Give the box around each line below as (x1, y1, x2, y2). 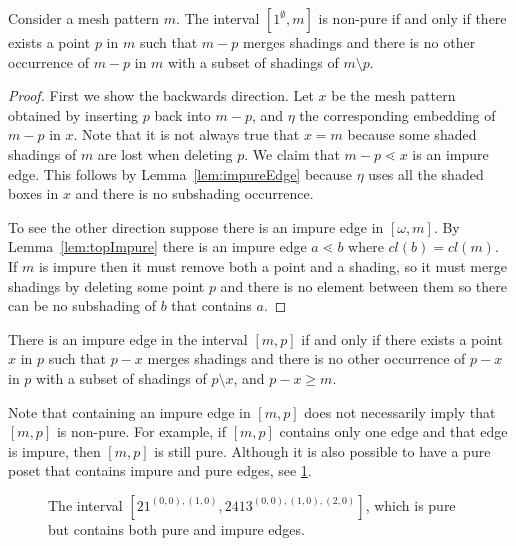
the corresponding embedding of (299, 104, 496, 125)
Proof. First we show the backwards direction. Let (8, 85, 314, 106)
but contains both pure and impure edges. (48, 518, 305, 539)
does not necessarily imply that (304, 401, 496, 422)
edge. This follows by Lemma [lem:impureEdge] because (8, 163, 353, 184)
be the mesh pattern (331, 85, 456, 106)
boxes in (8, 183, 59, 204)
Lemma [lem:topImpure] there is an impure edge (8, 236, 307, 257)
